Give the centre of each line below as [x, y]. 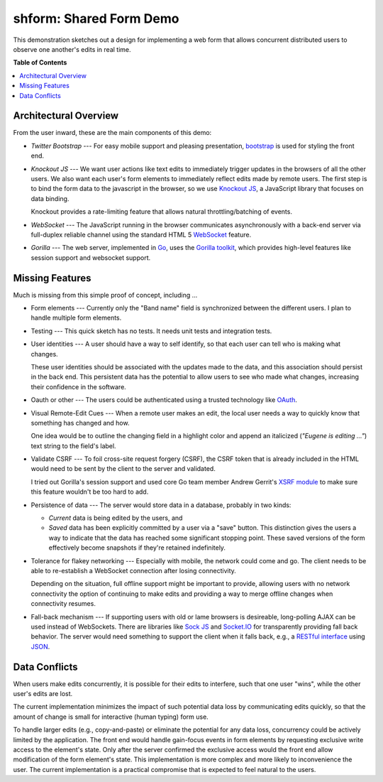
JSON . [40, 646]
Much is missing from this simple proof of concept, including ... [105, 295]
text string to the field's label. [73, 446]
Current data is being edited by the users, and [116, 518]
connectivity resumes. [63, 604]
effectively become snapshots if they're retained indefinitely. [137, 548]
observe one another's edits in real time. [72, 49]
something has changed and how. [80, 423]
